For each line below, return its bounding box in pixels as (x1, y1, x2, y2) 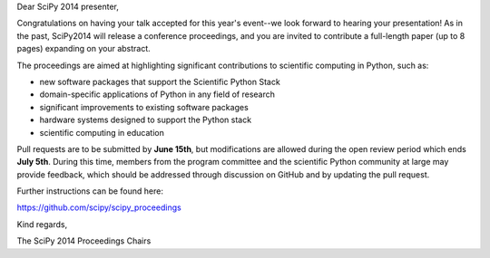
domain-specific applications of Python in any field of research (39, 89, 276, 100)
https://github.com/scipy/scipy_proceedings (16, 202, 181, 213)
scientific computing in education (39, 127, 165, 138)
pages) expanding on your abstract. (16, 43, 152, 54)
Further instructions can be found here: (16, 186, 163, 196)
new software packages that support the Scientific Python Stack (39, 76, 280, 87)
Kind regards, (16, 218, 68, 230)
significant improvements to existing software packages (39, 101, 249, 112)
